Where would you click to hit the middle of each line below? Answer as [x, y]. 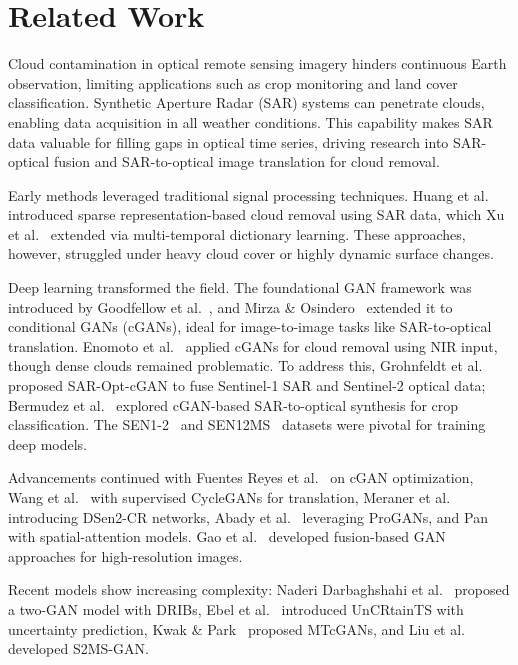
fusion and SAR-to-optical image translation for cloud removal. [246, 161]
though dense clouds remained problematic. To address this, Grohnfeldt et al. [245, 365]
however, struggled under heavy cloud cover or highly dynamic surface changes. [251, 253]
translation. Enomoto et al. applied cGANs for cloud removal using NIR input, [253, 345]
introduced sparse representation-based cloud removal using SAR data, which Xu [256, 214]
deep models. [48, 443]
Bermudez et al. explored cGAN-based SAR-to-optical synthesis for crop [233, 404]
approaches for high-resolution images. [125, 555]
